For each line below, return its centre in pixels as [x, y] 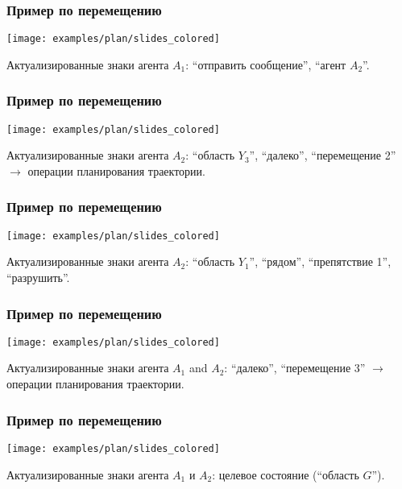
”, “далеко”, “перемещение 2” [323, 155]
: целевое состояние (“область [286, 474]
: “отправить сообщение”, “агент [266, 64]
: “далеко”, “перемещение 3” [295, 368]
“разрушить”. [38, 277]
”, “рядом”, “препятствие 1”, [320, 261]
